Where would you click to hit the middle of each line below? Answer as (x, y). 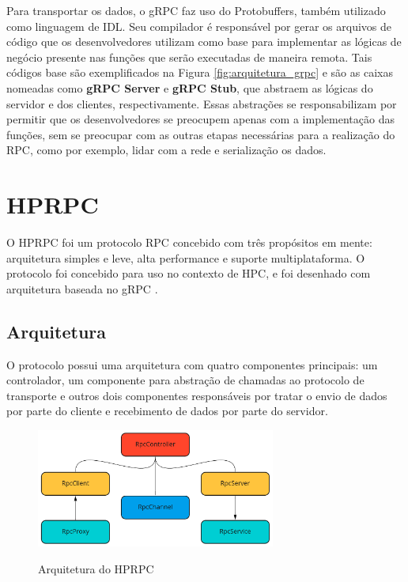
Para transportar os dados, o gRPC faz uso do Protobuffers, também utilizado (196, 10)
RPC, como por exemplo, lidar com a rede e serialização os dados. (166, 150)
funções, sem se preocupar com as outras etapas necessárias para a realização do (201, 134)
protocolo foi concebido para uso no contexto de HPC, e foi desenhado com (189, 273)
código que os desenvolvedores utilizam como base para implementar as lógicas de (204, 42)
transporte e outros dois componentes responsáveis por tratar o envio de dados (197, 395)
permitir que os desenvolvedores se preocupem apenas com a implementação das (200, 119)
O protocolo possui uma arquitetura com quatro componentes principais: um (192, 364)
